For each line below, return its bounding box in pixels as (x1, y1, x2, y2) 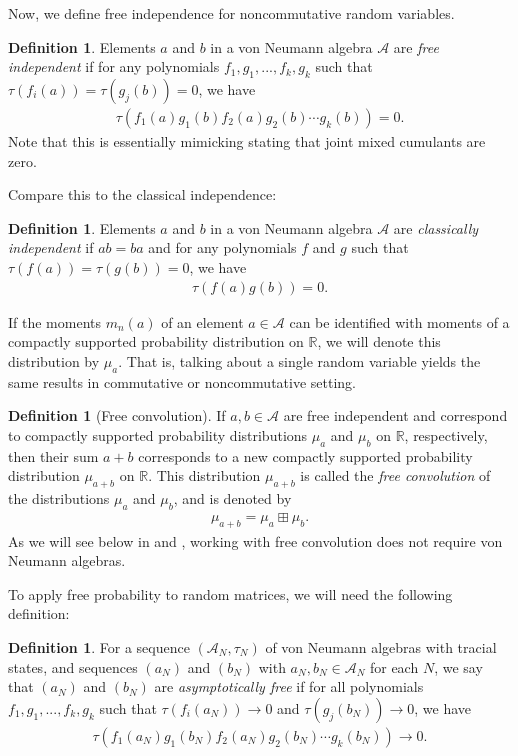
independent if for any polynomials (8, 56, 220, 77)
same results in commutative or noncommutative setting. (8, 371, 357, 392)
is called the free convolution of (300, 465, 491, 486)
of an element (161, 311, 244, 332)
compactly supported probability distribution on (8, 331, 304, 352)
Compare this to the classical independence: (8, 184, 277, 205)
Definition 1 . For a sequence (8, 636, 190, 657)
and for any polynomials (148, 237, 297, 258)
